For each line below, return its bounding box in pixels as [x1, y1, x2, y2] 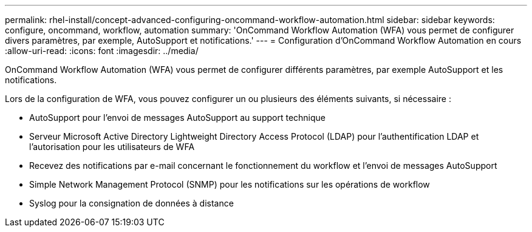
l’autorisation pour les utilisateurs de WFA [29, 142, 195, 152]
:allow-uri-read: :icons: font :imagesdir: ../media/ [5, 46, 199, 56]
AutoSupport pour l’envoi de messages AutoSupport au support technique [29, 112, 326, 123]
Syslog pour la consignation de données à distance [29, 198, 234, 208]
